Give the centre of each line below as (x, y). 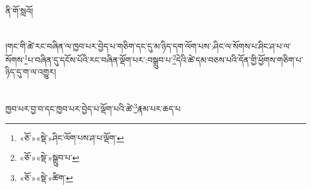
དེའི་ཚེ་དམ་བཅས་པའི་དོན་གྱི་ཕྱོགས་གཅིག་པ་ (239, 60)
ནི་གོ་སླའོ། (19, 11)
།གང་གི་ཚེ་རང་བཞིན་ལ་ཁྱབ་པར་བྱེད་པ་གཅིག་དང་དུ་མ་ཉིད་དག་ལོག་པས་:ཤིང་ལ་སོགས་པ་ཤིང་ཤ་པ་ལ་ (148, 46)
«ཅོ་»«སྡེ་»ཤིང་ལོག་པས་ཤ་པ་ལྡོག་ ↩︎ (72, 137)
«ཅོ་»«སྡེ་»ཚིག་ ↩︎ (46, 177)
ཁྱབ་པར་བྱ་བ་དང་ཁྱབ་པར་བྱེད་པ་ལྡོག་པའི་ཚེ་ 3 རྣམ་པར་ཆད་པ (93, 108)
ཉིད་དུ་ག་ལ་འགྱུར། (31, 71)
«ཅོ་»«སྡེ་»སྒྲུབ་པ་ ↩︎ (49, 158)
